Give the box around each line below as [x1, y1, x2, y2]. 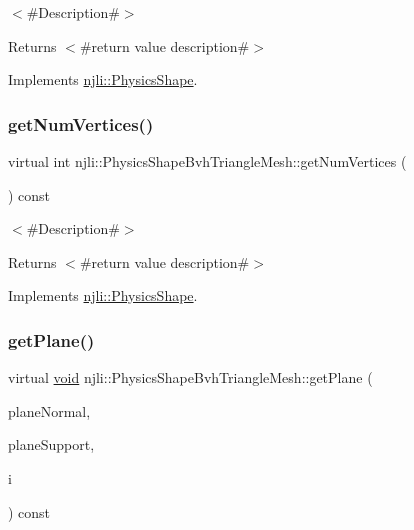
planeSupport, [8, 434, 95, 455]
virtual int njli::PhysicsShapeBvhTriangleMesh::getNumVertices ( [8, 151, 407, 171]
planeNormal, [8, 400, 91, 421]
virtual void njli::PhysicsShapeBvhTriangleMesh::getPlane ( [8, 367, 373, 388]
